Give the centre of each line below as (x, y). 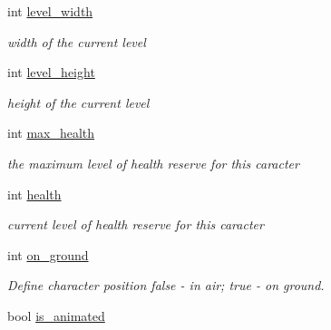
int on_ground (48, 254)
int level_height (51, 72)
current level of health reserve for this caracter (136, 224)
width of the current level (77, 41)
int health (34, 194)
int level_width (50, 11)
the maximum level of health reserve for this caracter (153, 163)
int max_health (51, 133)
